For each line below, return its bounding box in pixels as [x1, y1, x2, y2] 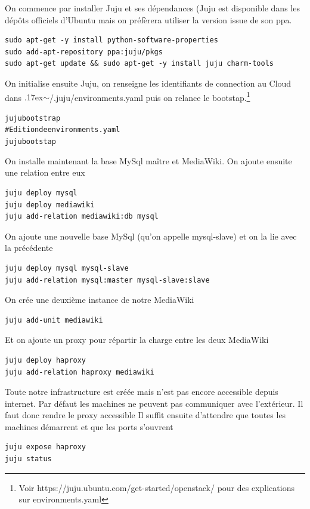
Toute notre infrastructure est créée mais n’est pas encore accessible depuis [5, 385, 278, 398]
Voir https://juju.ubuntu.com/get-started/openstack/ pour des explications [18, 481, 294, 493]
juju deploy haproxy [5, 355, 86, 364]
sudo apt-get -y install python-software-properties [5, 36, 218, 45]
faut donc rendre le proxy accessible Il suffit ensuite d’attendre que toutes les [5, 409, 286, 421]
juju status [5, 455, 52, 464]
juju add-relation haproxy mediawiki [5, 367, 154, 376]
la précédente [5, 241, 53, 254]
